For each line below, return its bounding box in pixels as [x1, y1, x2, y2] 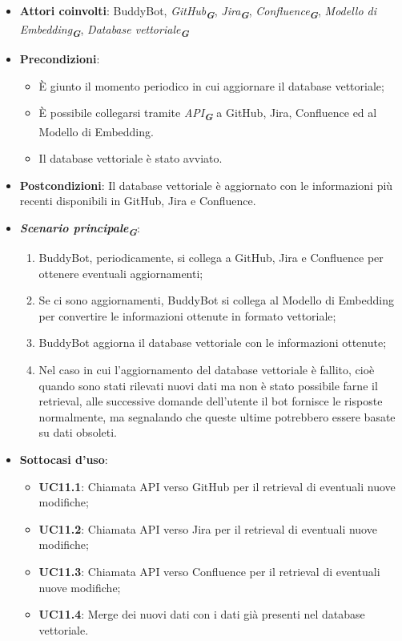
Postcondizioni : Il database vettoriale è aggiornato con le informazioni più [19, 176, 393, 193]
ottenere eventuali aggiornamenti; [38, 264, 203, 281]
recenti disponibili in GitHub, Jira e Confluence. [19, 192, 256, 209]
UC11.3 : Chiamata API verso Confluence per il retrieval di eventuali [38, 562, 380, 579]
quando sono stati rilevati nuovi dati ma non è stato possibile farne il [38, 377, 378, 393]
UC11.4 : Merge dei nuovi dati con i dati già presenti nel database [38, 606, 365, 623]
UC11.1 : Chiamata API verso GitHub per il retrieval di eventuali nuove [38, 478, 396, 494]
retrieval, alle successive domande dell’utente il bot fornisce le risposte [38, 393, 383, 409]
